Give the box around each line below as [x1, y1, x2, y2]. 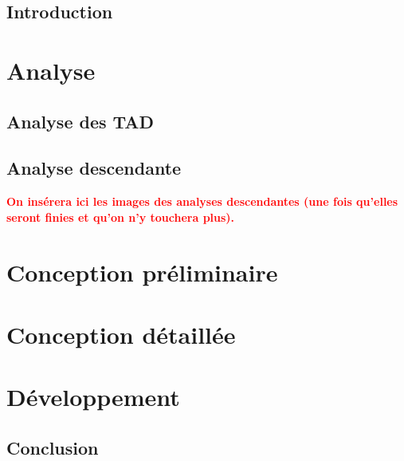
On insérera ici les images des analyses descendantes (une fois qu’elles [6, 193, 398, 210]
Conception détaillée [6, 317, 236, 350]
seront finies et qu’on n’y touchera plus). [6, 208, 235, 225]
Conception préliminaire [6, 255, 278, 288]
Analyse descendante [6, 156, 182, 180]
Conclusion [6, 435, 99, 459]
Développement [6, 380, 180, 413]
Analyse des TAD [6, 108, 155, 133]
